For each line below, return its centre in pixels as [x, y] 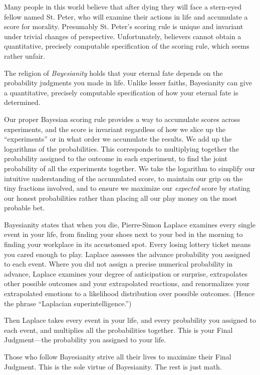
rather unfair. [25, 55]
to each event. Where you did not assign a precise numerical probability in [118, 264]
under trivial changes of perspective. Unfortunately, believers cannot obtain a [123, 36]
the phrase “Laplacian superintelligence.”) [68, 303]
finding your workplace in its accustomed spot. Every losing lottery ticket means [127, 244]
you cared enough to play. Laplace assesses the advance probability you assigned [127, 254]
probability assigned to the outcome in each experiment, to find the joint [116, 158]
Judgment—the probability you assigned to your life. [85, 340]
